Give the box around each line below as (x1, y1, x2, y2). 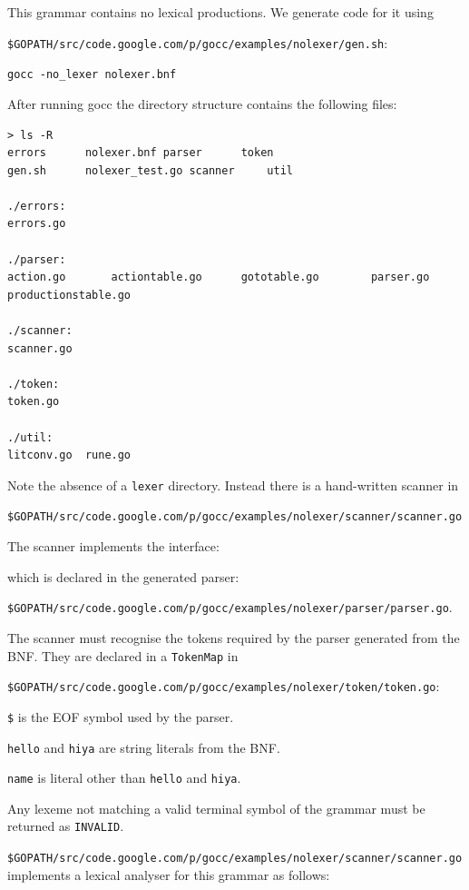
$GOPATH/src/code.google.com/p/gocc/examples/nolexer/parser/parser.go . (7, 598, 453, 617)
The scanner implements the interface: (7, 537, 220, 556)
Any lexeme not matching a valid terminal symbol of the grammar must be (7, 798, 425, 817)
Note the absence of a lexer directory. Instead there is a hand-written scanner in (7, 475, 459, 494)
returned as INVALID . (7, 816, 124, 836)
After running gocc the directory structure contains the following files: (7, 94, 397, 113)
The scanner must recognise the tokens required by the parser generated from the (7, 628, 460, 647)
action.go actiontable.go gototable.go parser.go (7, 271, 430, 284)
